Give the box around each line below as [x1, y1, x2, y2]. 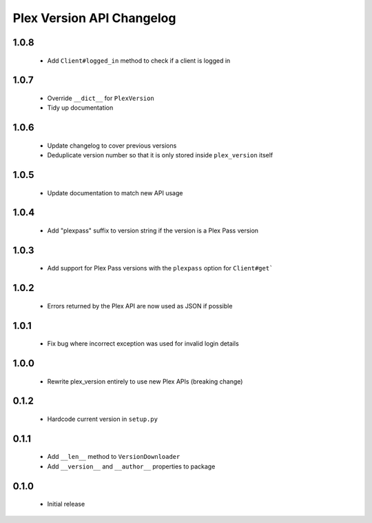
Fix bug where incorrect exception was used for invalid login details [47, 339, 239, 348]
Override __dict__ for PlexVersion [47, 94, 154, 102]
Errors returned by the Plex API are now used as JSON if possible [47, 302, 233, 310]
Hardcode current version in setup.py [47, 415, 158, 423]
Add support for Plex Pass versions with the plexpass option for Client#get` [47, 264, 273, 273]
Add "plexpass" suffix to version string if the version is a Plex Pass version [47, 226, 258, 235]
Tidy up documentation [47, 103, 114, 112]
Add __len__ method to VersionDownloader [47, 453, 180, 461]
